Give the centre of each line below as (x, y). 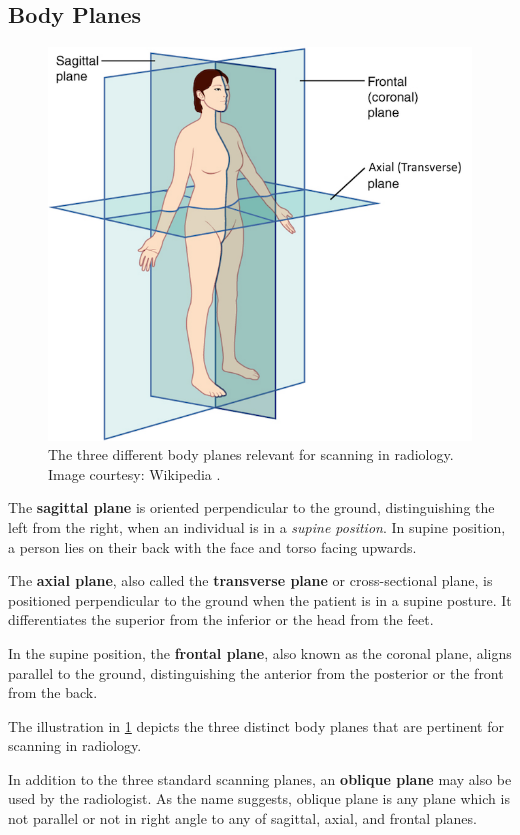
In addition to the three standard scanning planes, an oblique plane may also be (260, 778)
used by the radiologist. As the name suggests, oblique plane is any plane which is (259, 798)
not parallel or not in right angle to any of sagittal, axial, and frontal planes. (242, 818)
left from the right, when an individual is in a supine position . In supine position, (257, 526)
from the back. (53, 692)
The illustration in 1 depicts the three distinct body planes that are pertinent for (256, 725)
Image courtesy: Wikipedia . (134, 473)
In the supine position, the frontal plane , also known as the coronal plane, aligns (260, 652)
